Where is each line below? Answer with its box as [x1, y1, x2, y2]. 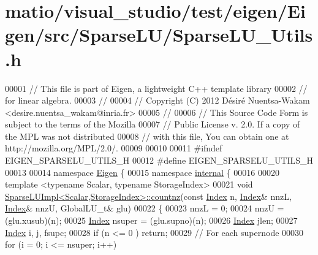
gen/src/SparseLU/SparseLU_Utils [5, 22, 313, 47]
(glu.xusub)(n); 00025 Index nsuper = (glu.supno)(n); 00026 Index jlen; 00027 [5, 214, 298, 227]
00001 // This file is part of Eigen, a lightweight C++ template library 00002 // [5, 82, 308, 94]
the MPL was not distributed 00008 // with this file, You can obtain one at [5, 129, 289, 142]
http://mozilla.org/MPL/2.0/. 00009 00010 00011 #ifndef [5, 142, 222, 154]
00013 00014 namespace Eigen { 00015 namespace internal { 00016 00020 [5, 166, 280, 178]
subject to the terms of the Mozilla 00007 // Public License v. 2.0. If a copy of [5, 118, 300, 131]
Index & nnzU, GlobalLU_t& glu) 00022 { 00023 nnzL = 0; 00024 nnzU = [5, 202, 284, 215]
